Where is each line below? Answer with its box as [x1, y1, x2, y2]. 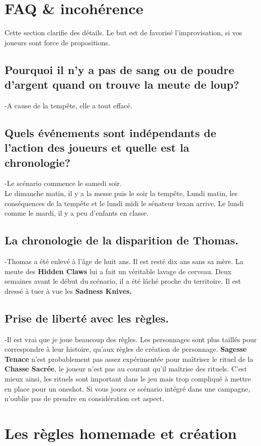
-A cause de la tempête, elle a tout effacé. [5, 100, 132, 110]
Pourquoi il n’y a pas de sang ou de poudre [5, 61, 234, 77]
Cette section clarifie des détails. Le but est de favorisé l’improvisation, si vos [5, 27, 242, 38]
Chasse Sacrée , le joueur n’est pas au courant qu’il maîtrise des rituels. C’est [5, 363, 247, 374]
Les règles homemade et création [5, 422, 237, 443]
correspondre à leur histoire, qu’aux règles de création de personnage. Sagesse [5, 344, 247, 354]
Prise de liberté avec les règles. [5, 310, 169, 326]
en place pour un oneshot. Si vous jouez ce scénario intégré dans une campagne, [5, 383, 250, 394]
